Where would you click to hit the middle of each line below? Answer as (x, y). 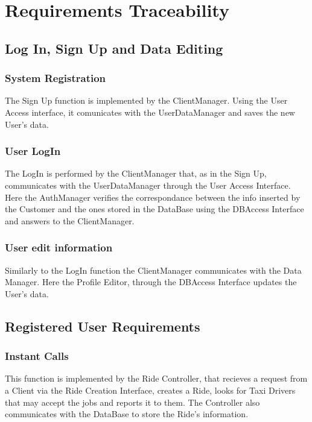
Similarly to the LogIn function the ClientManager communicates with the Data (153, 270)
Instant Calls (37, 356)
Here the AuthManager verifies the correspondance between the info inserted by (153, 197)
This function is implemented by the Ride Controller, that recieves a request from (156, 378)
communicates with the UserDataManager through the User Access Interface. (148, 185)
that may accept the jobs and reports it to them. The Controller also (132, 402)
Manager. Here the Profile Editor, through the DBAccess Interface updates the (151, 282)
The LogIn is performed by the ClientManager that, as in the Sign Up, (136, 173)
